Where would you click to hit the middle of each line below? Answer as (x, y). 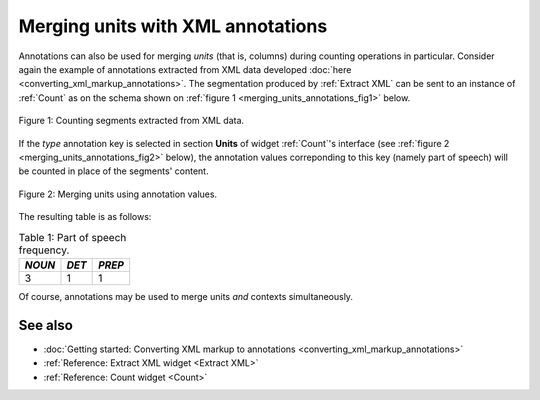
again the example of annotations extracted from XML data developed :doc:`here (185, 69)
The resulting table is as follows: (85, 217)
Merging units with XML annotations (173, 26)
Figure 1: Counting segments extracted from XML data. (131, 121)
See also (46, 325)
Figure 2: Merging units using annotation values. (118, 194)
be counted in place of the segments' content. (113, 171)
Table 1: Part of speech (72, 237)
